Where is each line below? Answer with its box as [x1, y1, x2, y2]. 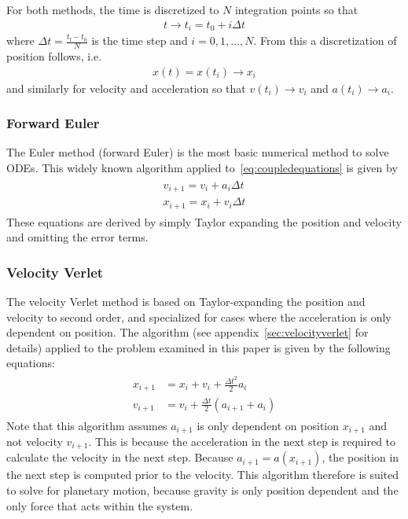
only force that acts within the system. [6, 497, 193, 513]
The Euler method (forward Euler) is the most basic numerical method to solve [6, 144, 389, 160]
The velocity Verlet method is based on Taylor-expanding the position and [6, 293, 366, 309]
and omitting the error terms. [6, 229, 149, 245]
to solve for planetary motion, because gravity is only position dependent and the [6, 482, 399, 499]
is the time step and [91, 32, 188, 49]
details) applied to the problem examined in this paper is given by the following [6, 339, 391, 355]
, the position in [322, 449, 399, 466]
